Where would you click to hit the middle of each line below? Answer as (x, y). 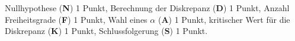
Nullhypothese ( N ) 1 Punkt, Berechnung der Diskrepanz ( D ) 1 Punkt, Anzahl (147, 8)
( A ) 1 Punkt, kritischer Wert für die (224, 19)
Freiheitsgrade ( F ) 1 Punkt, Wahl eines (76, 19)
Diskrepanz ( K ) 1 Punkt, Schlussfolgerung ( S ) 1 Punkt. (106, 31)
